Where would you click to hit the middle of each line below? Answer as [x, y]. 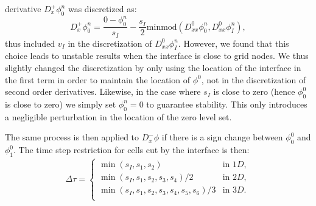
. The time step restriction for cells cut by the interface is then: [132, 150]
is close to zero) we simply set [61, 104]
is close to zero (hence [254, 91]
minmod [162, 27]
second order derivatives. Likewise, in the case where [103, 91]
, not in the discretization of [254, 79]
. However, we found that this [233, 43]
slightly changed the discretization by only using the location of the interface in [153, 67]
